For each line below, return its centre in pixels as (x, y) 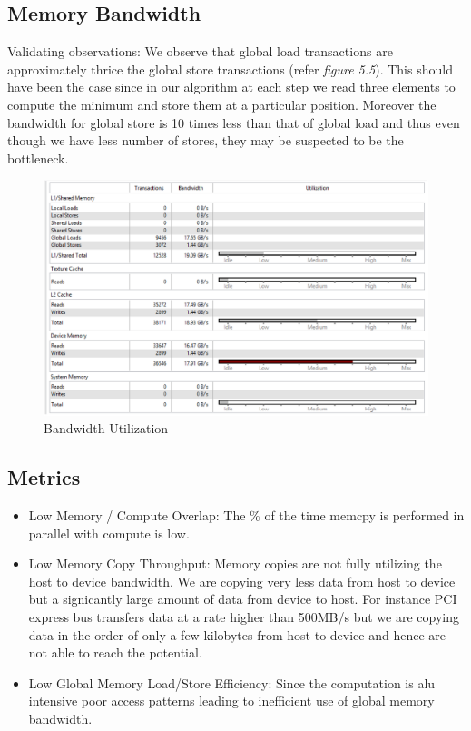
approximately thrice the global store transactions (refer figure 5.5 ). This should (230, 69)
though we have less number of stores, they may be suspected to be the (206, 140)
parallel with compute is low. (109, 533)
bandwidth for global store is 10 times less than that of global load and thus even (234, 122)
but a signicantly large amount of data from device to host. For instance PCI (243, 599)
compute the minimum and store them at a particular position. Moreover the (222, 104)
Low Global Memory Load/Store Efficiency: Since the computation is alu (232, 682)
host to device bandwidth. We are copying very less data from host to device (242, 581)
